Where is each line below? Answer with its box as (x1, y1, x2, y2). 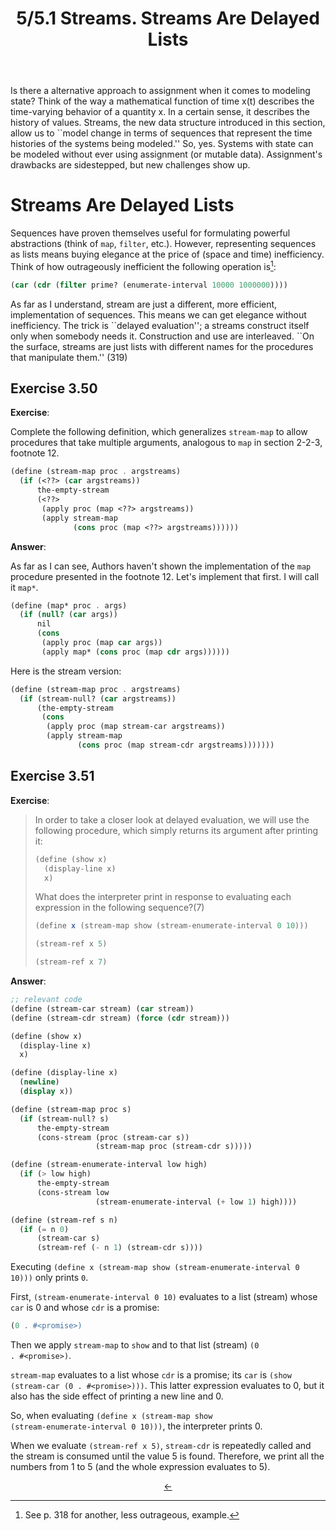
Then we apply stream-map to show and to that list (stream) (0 (10, 1339, 260, 1351)
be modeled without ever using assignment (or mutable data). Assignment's (10, 148, 323, 161)
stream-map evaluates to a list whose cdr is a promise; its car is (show (10, 1369, 292, 1381)
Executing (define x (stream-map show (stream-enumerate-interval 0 (10, 1261, 300, 1273)
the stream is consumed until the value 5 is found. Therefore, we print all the (10, 1450, 325, 1462)
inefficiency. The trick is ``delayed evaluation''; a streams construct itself (10, 319, 310, 331)
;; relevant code (10, 995, 83, 1005)
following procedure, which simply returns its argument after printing (34, 824, 319, 836)
